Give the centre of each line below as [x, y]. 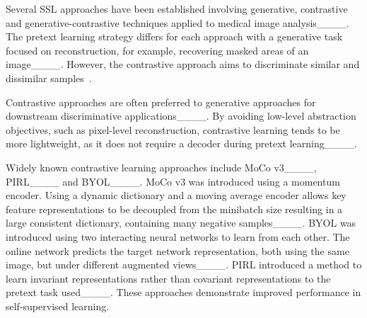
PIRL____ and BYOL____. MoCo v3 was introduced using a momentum [173, 181]
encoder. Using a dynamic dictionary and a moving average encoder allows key [176, 195]
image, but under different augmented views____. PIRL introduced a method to [184, 265]
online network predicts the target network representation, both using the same [177, 250]
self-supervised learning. [58, 306]
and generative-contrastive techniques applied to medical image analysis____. [177, 22]
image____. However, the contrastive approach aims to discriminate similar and [183, 64]
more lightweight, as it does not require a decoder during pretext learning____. [181, 143]
